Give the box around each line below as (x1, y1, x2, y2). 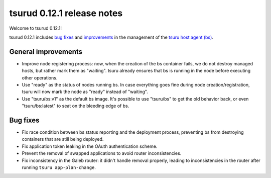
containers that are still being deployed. (22, 136, 104, 142)
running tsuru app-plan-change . (22, 164, 96, 170)
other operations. (22, 74, 58, 80)
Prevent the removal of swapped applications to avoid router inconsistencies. (22, 150, 182, 156)
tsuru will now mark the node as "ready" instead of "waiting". (22, 88, 148, 95)
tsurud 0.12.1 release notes (9, 8, 123, 19)
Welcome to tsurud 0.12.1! (9, 25, 62, 31)
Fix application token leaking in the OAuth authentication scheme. (22, 143, 158, 149)
